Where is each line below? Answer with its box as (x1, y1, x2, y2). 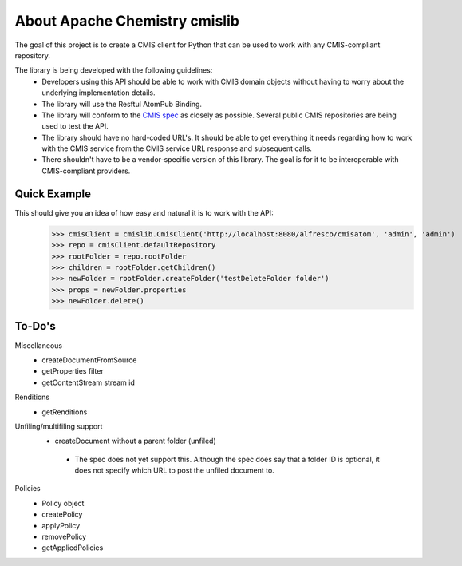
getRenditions (41, 407, 88, 417)
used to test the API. (41, 121, 109, 131)
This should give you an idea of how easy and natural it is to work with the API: (14, 208, 274, 217)
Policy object (41, 498, 85, 508)
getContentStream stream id (41, 378, 135, 387)
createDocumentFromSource (41, 355, 137, 365)
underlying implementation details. (41, 88, 156, 97)
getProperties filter (41, 366, 104, 376)
